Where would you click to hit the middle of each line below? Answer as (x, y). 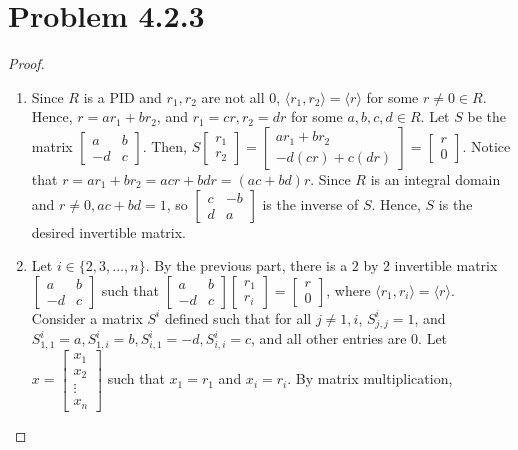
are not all (233, 96)
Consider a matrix (87, 317)
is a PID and (122, 96)
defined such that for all (238, 317)
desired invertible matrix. (109, 231)
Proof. (26, 63)
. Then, (164, 145)
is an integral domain (435, 178)
